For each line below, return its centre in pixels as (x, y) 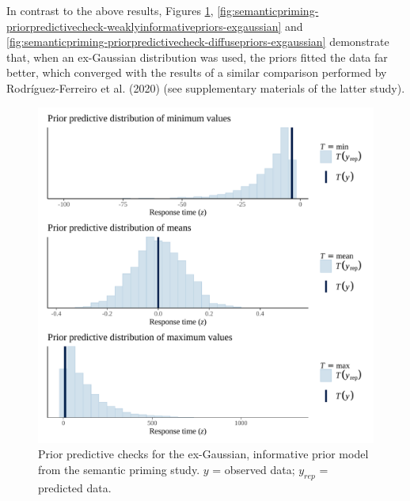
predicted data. (75, 487)
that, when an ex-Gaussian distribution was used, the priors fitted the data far (197, 57)
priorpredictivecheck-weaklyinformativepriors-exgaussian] (144, 26)
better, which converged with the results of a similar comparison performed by (197, 72)
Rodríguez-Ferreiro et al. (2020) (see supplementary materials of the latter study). (206, 87)
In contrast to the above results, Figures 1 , (110, 10)
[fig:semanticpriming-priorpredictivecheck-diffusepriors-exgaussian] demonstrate (198, 42)
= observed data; (254, 469)
